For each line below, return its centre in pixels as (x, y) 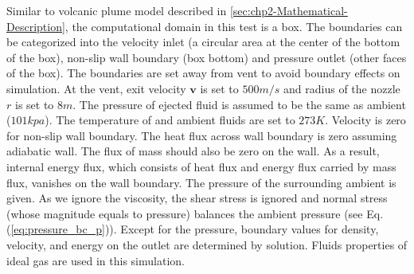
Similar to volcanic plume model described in (117, 10)
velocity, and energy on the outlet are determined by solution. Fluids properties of (207, 244)
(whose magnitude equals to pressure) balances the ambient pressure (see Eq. (195, 213)
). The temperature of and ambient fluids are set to (170, 120)
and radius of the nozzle (342, 88)
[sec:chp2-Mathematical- (289, 10)
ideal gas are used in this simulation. (96, 260)
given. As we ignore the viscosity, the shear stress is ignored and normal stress (197, 198)
